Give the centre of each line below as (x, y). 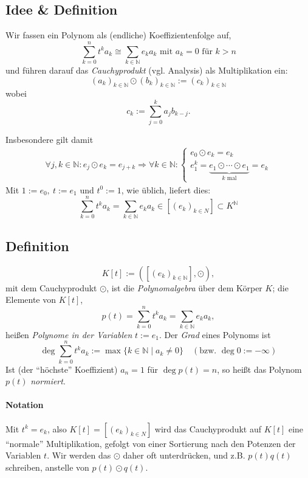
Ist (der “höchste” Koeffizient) (62, 369)
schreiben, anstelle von (47, 467)
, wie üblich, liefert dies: (166, 189)
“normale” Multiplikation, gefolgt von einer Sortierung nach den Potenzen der (151, 443)
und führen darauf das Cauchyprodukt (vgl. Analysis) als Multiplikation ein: (147, 70)
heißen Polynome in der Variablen (69, 334)
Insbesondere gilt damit (50, 140)
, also (57, 428)
